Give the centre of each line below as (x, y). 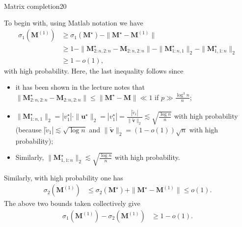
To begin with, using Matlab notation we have (74, 22)
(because (28, 129)
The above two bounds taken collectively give (72, 203)
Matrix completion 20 (35, 6)
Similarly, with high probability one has (64, 177)
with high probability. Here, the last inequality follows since (94, 70)
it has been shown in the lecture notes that (80, 87)
